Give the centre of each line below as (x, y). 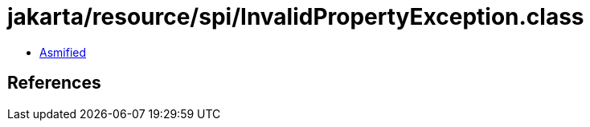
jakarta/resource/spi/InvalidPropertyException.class (296, 17)
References (54, 83)
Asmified (63, 52)
